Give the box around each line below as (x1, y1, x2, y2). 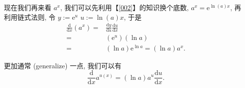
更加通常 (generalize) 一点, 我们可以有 (4, 60, 122, 70)
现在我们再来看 (4, 2, 51, 12)
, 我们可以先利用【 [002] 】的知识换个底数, (60, 2, 189, 12)
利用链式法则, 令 (4, 12, 56, 22)
